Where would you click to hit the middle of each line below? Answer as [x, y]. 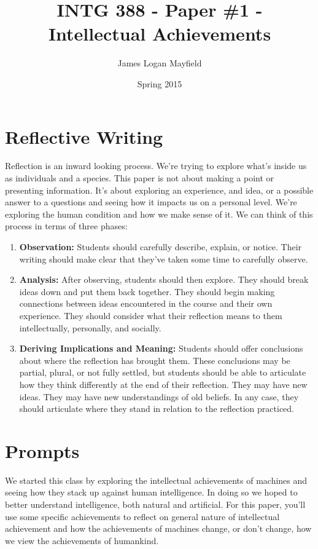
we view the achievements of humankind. [82, 540]
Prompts [42, 450]
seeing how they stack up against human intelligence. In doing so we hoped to [151, 492]
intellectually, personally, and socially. [90, 327]
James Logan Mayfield [160, 63]
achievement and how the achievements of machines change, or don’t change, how [158, 528]
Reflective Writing [84, 136]
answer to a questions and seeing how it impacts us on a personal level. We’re [151, 202]
